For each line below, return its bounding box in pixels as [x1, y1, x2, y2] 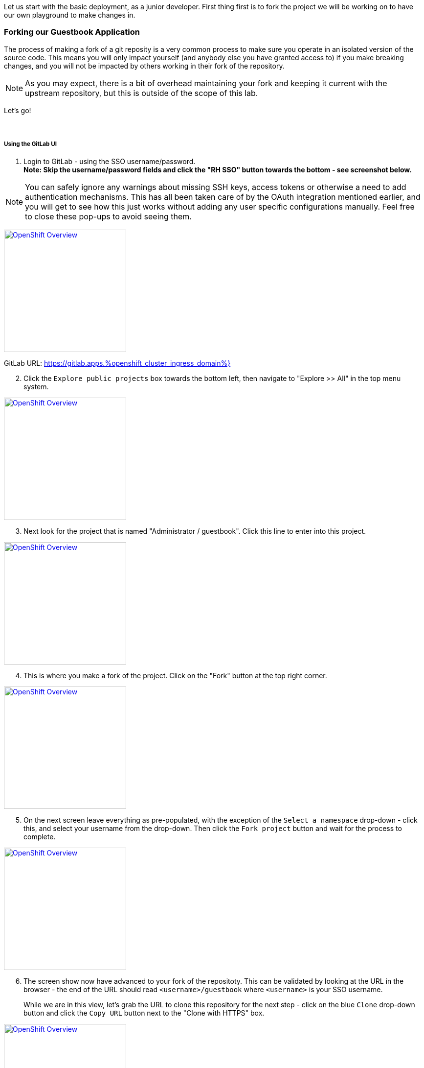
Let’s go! [4, 106, 31, 115]
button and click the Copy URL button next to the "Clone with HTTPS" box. [23, 1008, 265, 1017]
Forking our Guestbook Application [4, 27, 140, 37]
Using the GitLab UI [4, 141, 57, 148]
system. [23, 382, 49, 391]
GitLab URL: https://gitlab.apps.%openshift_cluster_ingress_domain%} [4, 358, 231, 367]
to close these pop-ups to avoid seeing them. [25, 211, 192, 221]
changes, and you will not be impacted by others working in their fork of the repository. [4, 61, 285, 70]
